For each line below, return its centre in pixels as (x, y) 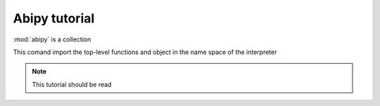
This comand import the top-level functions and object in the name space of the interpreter (145, 52)
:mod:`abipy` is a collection (52, 39)
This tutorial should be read (72, 84)
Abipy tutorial (54, 18)
